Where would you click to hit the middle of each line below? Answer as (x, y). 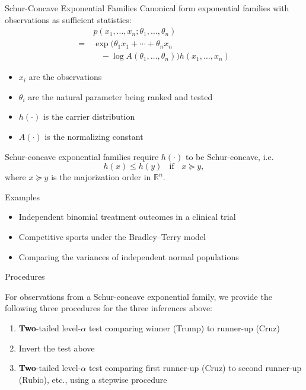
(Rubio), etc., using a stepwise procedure (93, 379)
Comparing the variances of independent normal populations (129, 256)
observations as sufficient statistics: (68, 19)
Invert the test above (57, 348)
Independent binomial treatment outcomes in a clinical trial (127, 217)
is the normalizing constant (94, 137)
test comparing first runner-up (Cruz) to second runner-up (195, 368)
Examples (22, 196)
